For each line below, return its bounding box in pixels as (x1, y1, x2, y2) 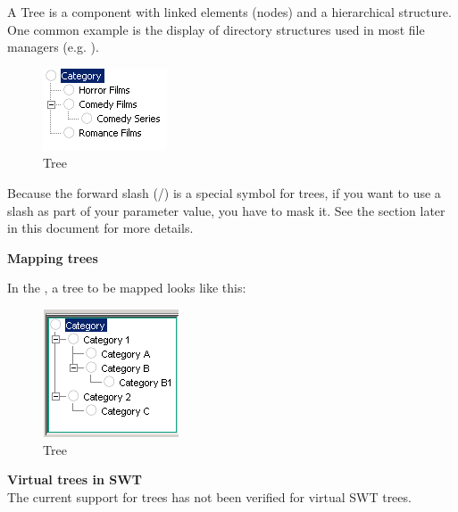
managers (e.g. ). (7, 37, 99, 56)
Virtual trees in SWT (7, 470, 143, 489)
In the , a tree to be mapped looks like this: (7, 278, 246, 297)
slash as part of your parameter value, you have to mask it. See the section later (7, 201, 446, 219)
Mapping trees (7, 248, 98, 267)
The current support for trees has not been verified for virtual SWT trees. (7, 487, 412, 506)
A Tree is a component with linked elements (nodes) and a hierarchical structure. (7, 3, 452, 21)
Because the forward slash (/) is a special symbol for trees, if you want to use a (7, 183, 441, 202)
